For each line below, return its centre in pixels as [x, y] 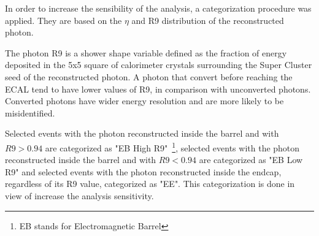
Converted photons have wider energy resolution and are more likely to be [144, 101]
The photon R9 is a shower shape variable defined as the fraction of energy [146, 52]
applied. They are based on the [63, 20]
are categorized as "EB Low [251, 160]
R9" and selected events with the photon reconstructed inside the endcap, [143, 171]
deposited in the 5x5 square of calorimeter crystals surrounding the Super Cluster [159, 65]
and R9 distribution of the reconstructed [208, 20]
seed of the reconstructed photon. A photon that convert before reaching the [149, 76]
